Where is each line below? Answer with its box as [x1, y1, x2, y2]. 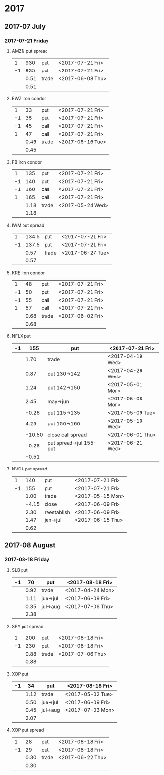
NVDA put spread [11, 466, 47, 471]
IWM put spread [11, 222, 45, 228]
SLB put [11, 567, 28, 573]
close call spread [47, 431, 87, 438]
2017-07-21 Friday [4, 37, 49, 44]
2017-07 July [4, 23, 46, 31]
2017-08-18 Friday [4, 556, 50, 563]
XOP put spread [11, 727, 44, 733]
